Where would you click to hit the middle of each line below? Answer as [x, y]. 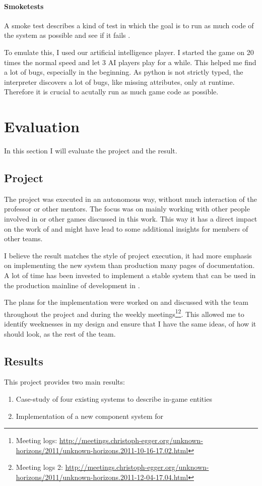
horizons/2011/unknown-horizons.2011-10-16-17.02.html [102, 450]
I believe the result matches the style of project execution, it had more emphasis [128, 255]
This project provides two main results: [64, 382]
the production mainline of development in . [72, 285]
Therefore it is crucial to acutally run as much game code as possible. [111, 92]
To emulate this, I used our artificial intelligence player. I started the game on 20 [129, 52]
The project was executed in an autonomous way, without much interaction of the [130, 199]
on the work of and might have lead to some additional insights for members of [126, 228]
